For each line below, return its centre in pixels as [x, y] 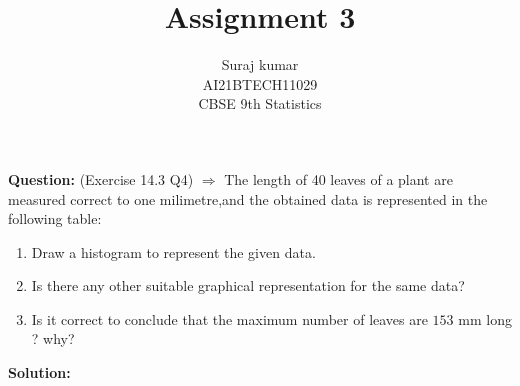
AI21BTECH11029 [260, 83]
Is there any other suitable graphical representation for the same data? [248, 285]
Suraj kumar [260, 64]
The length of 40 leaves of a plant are [338, 178]
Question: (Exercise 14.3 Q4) [101, 178]
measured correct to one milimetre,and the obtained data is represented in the [248, 198]
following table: [55, 218]
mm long [485, 318]
